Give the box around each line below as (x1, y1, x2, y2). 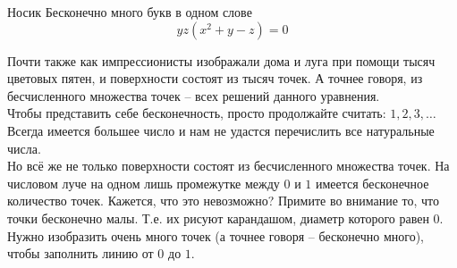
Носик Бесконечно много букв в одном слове (7, 3, 252, 21)
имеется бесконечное (315, 173, 429, 192)
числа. (7, 138, 41, 157)
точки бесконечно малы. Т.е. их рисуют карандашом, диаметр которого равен (7, 208, 429, 227)
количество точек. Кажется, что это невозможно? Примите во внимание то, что (7, 191, 440, 210)
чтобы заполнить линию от (7, 244, 154, 263)
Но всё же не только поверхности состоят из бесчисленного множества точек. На (7, 156, 450, 175)
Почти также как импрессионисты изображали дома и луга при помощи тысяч (7, 51, 436, 70)
